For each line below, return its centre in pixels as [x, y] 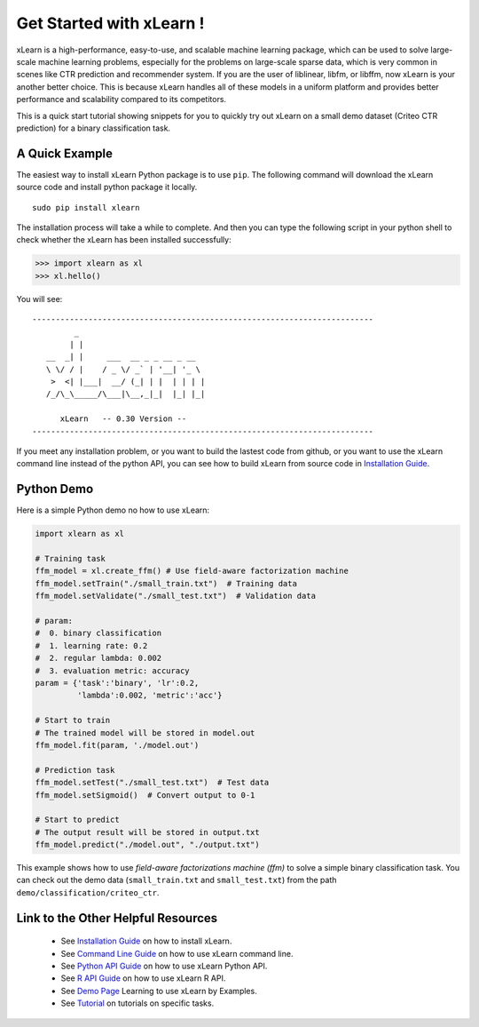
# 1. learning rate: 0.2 [91, 645]
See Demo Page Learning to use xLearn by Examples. [159, 991]
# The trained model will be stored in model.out [145, 732]
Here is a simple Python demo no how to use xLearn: [113, 510]
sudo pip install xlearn [86, 207]
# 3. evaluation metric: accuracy [112, 670]
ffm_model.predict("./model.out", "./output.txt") [148, 845]
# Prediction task [75, 770]
